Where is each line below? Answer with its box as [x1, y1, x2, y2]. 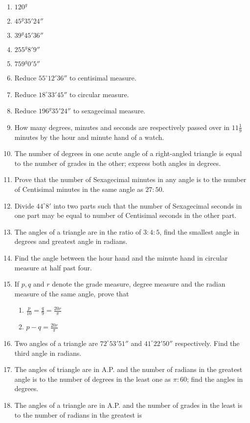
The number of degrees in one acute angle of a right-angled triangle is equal [14, 148, 242, 159]
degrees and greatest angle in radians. [14, 236, 128, 246]
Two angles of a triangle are [14, 338, 98, 348]
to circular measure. [69, 89, 129, 99]
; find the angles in [186, 373, 243, 384]
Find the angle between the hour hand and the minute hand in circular [14, 252, 228, 263]
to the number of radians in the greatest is [14, 409, 142, 420]
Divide [14, 200, 34, 211]
